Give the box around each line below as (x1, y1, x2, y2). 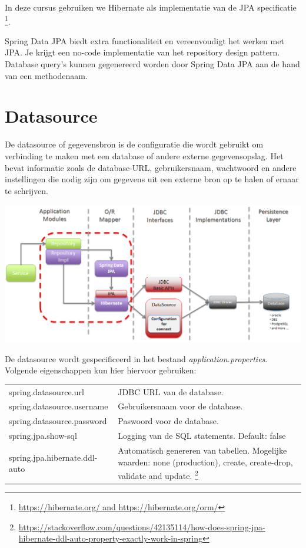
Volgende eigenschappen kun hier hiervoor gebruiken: (5, 364, 197, 376)
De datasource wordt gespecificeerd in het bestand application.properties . (5, 352, 268, 365)
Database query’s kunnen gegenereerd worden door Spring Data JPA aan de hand (5, 58, 300, 70)
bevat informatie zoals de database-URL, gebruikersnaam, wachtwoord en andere (5, 161, 297, 173)
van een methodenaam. (5, 69, 88, 81)
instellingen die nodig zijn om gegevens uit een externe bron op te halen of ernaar (5, 173, 299, 185)
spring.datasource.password (9, 415, 107, 427)
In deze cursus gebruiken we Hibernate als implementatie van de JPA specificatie (5, 1, 297, 13)
